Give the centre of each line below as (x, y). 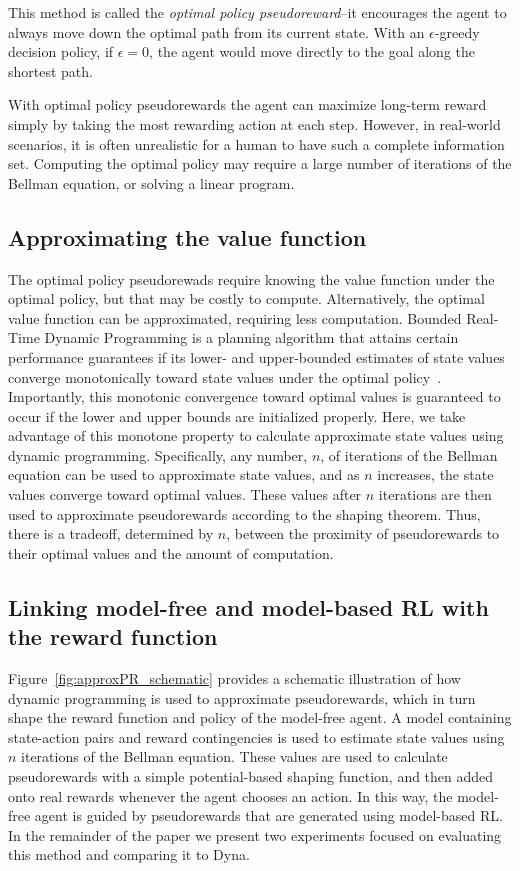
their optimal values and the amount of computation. (171, 552)
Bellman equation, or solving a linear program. (151, 182)
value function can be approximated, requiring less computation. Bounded (235, 317)
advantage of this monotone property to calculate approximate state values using (256, 435)
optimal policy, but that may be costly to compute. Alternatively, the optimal (246, 298)
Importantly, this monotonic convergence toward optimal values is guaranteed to (254, 396)
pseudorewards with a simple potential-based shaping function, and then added (251, 776)
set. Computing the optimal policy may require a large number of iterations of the (260, 163)
